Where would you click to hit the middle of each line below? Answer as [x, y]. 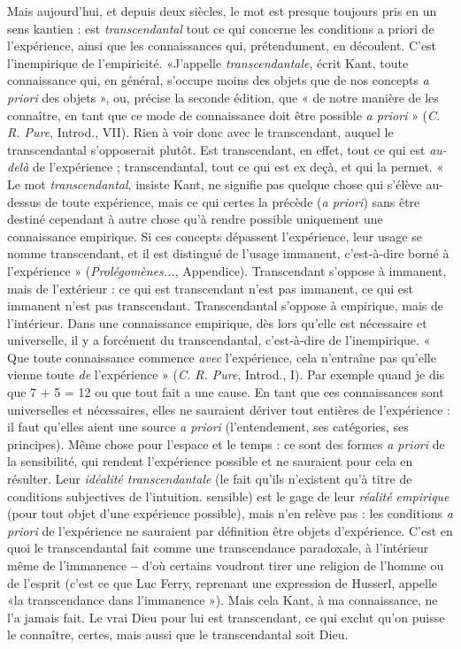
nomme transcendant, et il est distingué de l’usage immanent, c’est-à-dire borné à [228, 253]
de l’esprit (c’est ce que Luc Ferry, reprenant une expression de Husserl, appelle [223, 582]
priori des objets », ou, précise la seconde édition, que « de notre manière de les [223, 97]
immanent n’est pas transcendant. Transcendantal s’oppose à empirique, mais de [225, 305]
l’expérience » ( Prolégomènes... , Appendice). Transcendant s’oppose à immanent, [227, 270]
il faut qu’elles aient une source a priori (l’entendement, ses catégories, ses [208, 427]
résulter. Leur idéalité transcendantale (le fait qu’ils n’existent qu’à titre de [210, 479]
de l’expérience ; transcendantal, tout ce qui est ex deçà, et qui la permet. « [238, 167]
